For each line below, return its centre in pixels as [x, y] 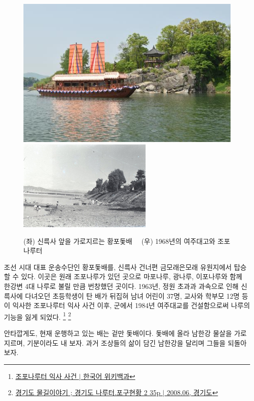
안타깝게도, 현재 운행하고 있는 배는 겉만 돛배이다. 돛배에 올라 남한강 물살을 [118, 333]
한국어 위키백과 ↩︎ [109, 376]
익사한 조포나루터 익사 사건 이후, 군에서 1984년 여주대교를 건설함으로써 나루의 [131, 305]
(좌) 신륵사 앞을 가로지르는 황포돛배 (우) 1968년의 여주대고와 [119, 241]
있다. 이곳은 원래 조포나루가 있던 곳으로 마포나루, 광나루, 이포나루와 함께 [132, 276]
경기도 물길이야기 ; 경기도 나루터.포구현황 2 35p [88, 392]
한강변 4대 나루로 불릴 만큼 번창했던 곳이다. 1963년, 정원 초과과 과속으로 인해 [121, 286]
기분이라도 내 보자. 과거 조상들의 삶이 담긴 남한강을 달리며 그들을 [126, 342]
